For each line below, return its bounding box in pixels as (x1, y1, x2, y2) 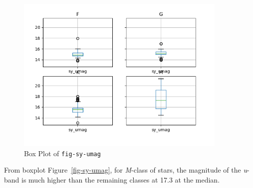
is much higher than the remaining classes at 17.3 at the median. (21, 175, 220, 185)
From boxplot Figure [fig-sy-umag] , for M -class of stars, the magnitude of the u (4, 165, 247, 175)
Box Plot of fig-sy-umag (24, 148, 101, 158)
